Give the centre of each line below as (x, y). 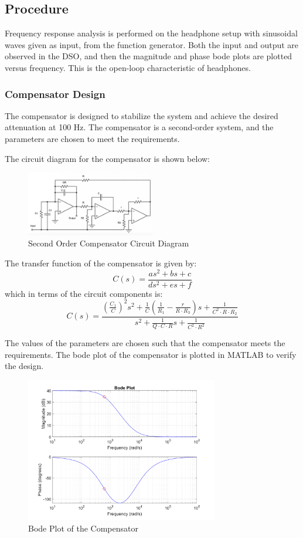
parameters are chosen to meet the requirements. (92, 138)
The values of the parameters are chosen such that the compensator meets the (145, 343)
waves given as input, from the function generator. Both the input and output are (152, 44)
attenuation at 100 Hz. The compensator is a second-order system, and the (139, 127)
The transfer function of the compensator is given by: (101, 263)
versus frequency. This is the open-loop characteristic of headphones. (128, 67)
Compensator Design (55, 94)
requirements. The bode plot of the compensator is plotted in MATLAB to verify (151, 354)
